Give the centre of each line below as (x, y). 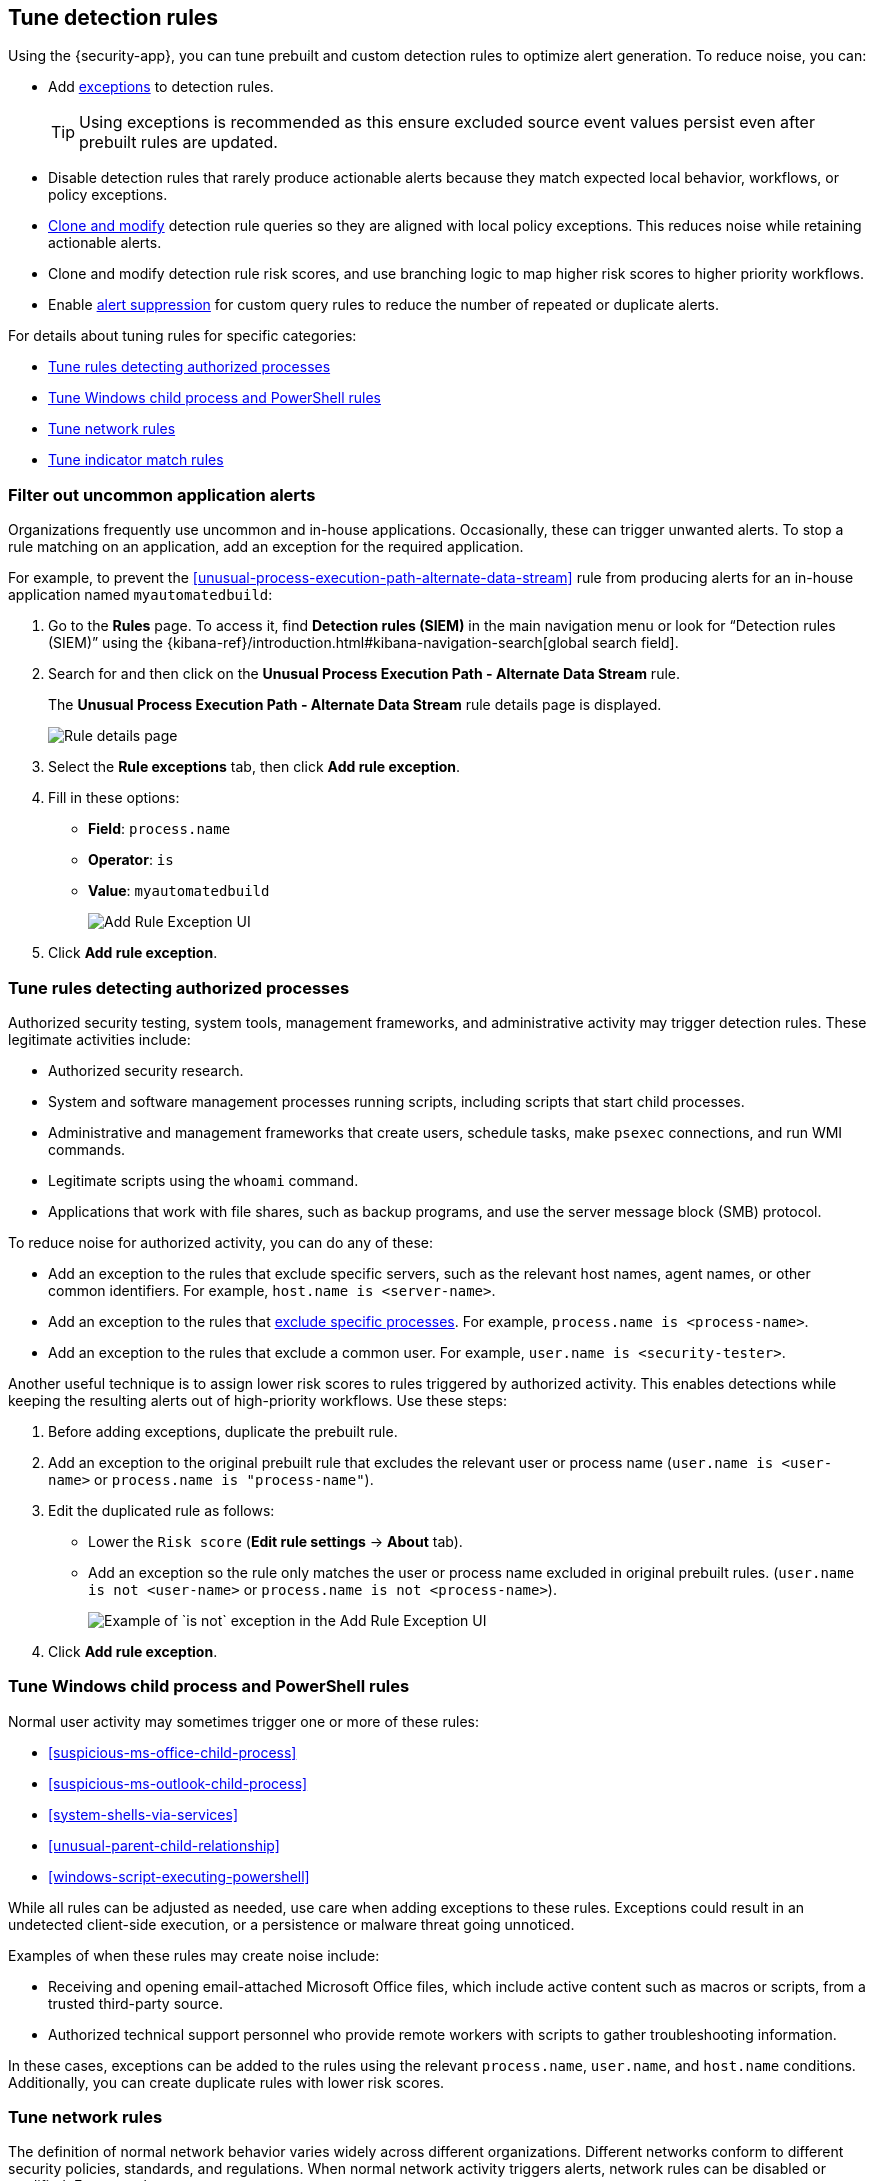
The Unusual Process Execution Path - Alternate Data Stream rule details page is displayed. (355, 705)
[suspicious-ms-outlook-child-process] (178, 1783)
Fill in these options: (114, 798)
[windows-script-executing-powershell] (179, 1876)
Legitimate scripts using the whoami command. (203, 1180)
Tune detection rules (113, 17)
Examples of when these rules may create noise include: (194, 1955)
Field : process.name (159, 829)
